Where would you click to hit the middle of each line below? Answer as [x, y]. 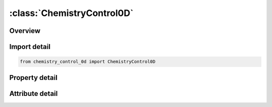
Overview [25, 31]
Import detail [30, 47]
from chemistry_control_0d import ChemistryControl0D [88, 62]
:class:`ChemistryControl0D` [71, 13]
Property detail [33, 77]
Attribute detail [33, 93]
